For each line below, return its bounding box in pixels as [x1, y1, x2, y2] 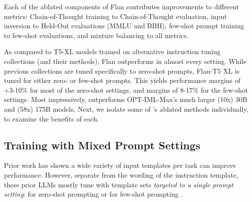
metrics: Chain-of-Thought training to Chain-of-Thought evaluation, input [4, 11, 227, 21]
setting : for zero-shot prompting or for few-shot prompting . [4, 189, 183, 199]
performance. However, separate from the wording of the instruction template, [4, 169, 238, 180]
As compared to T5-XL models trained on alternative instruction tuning [4, 46, 221, 57]
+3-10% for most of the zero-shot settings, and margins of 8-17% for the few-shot [4, 84, 248, 95]
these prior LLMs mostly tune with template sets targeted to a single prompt [4, 179, 234, 189]
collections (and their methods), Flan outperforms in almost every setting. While [4, 56, 247, 66]
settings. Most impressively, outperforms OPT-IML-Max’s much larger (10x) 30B [4, 94, 248, 104]
